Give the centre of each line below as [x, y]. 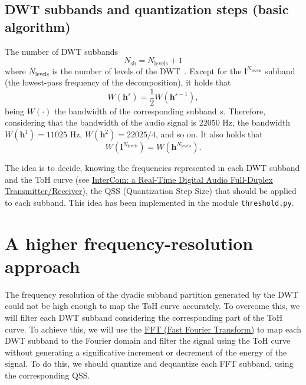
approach [42, 266]
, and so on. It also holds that [209, 134]
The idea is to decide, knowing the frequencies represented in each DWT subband [152, 168]
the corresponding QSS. [47, 375]
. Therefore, [244, 111]
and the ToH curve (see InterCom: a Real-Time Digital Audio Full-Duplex [139, 179]
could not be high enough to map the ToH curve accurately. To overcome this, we [152, 306]
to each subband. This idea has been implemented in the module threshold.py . [149, 202]
